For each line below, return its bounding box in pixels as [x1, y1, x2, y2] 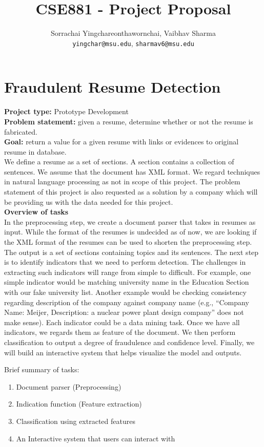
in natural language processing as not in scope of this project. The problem [4, 176, 240, 187]
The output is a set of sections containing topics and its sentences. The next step [4, 246, 259, 257]
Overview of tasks [4, 206, 69, 217]
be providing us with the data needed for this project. [4, 196, 173, 207]
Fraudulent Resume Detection [4, 76, 221, 97]
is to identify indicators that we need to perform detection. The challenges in [4, 257, 246, 267]
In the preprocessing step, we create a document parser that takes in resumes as [4, 216, 256, 227]
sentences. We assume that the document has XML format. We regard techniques [4, 166, 260, 177]
